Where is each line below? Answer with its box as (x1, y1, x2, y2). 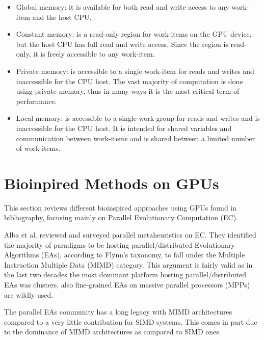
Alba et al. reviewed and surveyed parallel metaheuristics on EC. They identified (4, 229, 256, 240)
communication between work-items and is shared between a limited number (16, 133, 255, 143)
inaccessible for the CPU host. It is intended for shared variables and (16, 122, 232, 133)
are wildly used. (4, 289, 54, 300)
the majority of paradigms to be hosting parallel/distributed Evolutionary (4, 239, 235, 250)
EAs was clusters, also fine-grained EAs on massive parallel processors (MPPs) (4, 279, 250, 290)
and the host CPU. (32, 11, 92, 22)
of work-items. (16, 143, 61, 153)
